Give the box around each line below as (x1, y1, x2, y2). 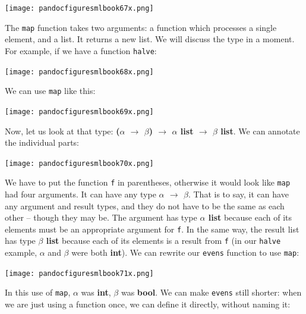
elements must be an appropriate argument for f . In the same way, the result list (5, 222, 299, 235)
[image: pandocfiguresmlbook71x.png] (5, 269, 154, 278)
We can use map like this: (5, 84, 96, 97)
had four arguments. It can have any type (5, 188, 156, 200)
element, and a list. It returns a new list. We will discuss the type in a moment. (5, 33, 295, 45)
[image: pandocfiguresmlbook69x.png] (5, 107, 154, 116)
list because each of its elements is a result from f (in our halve (46, 234, 281, 247)
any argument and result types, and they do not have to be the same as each (5, 199, 285, 212)
